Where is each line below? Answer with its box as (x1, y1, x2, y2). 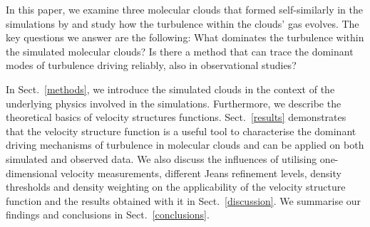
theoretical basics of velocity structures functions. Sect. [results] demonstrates (6, 110, 346, 125)
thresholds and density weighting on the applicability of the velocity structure (6, 179, 346, 194)
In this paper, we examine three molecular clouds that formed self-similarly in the (6, 2, 363, 16)
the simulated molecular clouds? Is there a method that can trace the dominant (6, 43, 354, 58)
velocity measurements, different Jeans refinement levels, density (61, 165, 341, 180)
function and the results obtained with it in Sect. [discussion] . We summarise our (6, 193, 361, 208)
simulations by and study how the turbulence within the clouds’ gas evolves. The (6, 16, 359, 31)
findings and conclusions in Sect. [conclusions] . (6, 207, 210, 222)
